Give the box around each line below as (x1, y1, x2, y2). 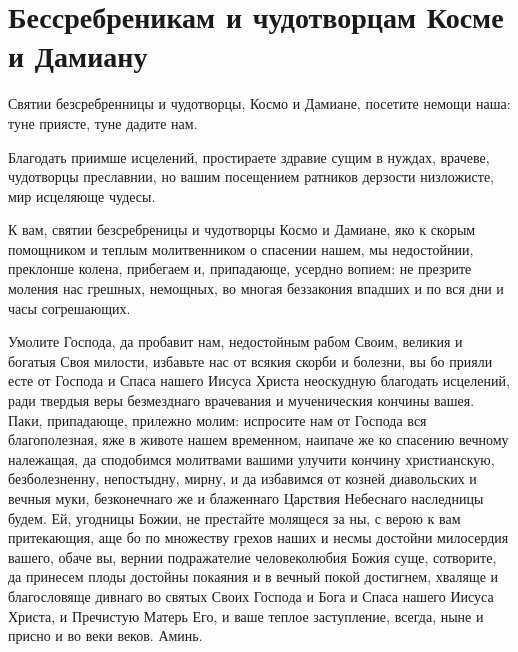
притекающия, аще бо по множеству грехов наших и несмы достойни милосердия (8, 527, 509, 548)
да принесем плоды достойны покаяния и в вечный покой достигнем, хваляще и (8, 566, 499, 587)
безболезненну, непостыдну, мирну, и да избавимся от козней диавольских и (8, 468, 477, 489)
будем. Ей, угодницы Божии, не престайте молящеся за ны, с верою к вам (8, 507, 461, 528)
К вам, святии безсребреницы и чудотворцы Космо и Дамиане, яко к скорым (8, 219, 476, 240)
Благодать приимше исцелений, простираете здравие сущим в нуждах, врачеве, (8, 146, 490, 167)
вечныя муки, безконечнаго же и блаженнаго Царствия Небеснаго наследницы (8, 488, 484, 508)
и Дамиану (8, 35, 148, 76)
